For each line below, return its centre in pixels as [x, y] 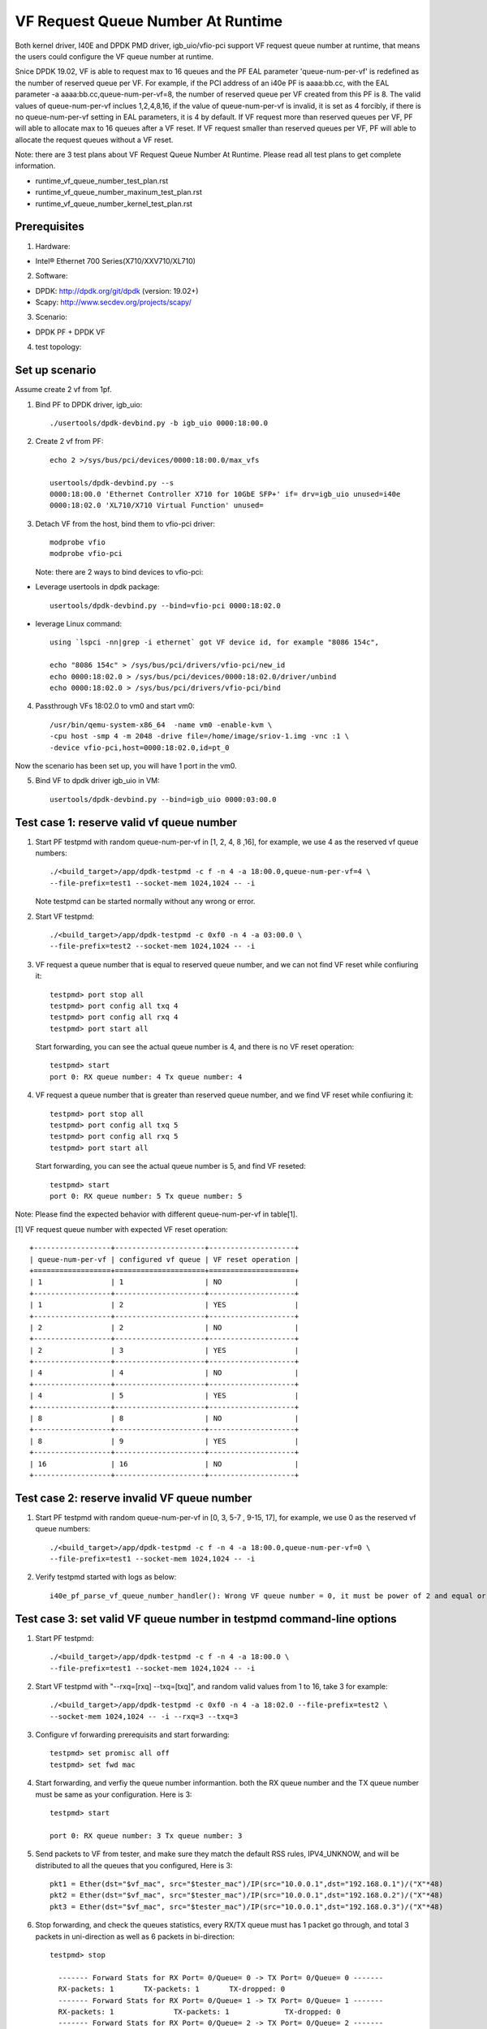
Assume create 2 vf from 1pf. [63, 390]
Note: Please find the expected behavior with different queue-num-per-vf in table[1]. [156, 1214]
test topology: [58, 347]
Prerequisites [50, 227]
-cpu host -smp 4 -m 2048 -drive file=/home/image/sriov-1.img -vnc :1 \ [200, 736]
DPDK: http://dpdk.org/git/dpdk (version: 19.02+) [117, 291]
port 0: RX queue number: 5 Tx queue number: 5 [146, 1196]
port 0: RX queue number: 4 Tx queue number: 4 [146, 1077]
